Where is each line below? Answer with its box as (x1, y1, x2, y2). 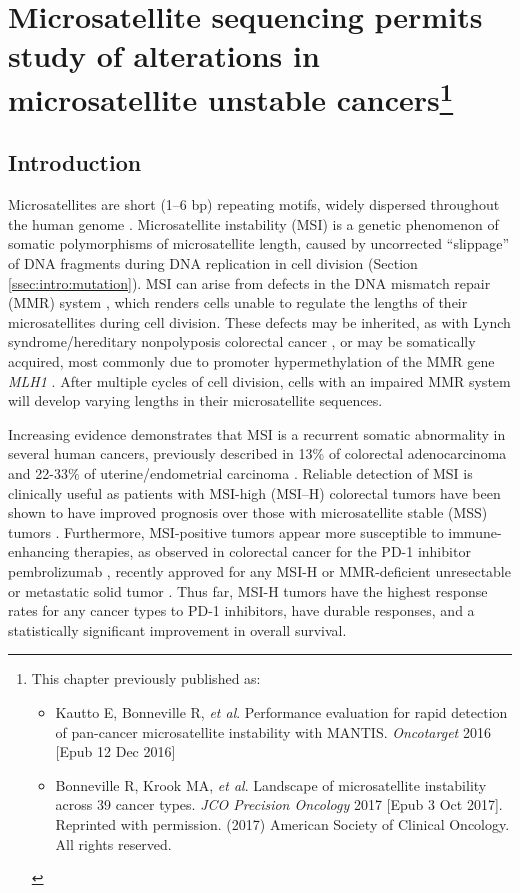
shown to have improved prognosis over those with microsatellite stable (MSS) (8, 502, 488, 523)
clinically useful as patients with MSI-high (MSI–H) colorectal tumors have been (8, 482, 501, 503)
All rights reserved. (55, 833, 172, 854)
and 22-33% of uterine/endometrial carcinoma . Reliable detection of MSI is (8, 463, 473, 483)
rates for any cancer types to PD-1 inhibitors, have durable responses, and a (8, 600, 475, 621)
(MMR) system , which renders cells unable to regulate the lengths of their (8, 292, 468, 313)
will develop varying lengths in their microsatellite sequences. (8, 390, 383, 411)
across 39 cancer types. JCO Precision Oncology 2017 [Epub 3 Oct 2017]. (55, 794, 503, 815)
